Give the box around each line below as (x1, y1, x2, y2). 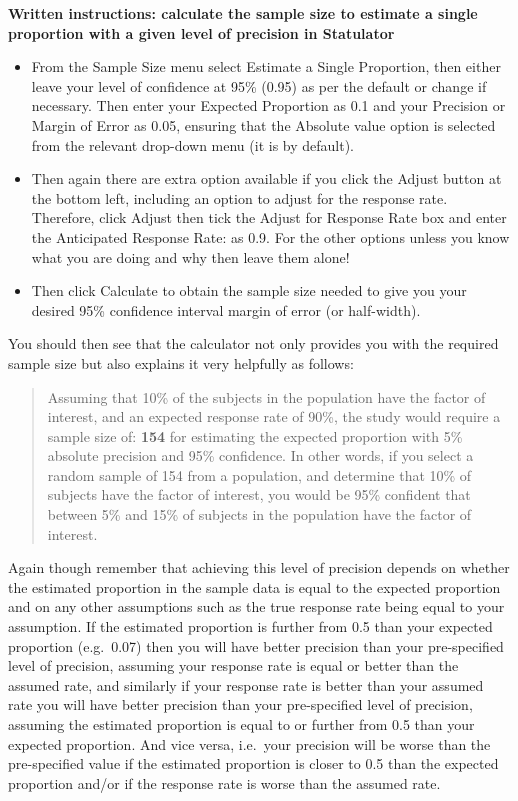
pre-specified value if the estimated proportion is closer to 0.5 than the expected (8, 753, 499, 774)
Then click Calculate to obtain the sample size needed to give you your (31, 280, 467, 301)
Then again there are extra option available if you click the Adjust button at (31, 168, 502, 189)
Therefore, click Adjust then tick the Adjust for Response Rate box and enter (31, 207, 507, 228)
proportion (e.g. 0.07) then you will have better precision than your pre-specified (8, 635, 504, 656)
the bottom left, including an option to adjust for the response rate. (31, 187, 448, 208)
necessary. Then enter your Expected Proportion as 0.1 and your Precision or (31, 95, 506, 116)
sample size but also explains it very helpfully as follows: (8, 352, 354, 373)
